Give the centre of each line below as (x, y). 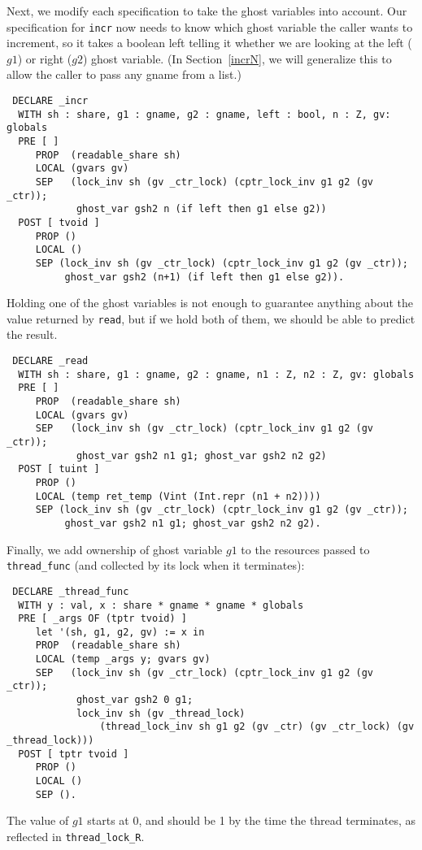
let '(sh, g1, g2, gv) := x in (120, 632)
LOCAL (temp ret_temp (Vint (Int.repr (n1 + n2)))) (178, 496)
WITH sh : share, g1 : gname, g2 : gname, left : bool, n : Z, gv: (204, 114)
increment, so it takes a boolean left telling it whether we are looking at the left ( (209, 43)
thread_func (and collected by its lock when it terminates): (156, 565)
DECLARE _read (50, 361)
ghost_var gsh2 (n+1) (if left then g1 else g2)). (204, 277)
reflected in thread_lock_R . (76, 836)
